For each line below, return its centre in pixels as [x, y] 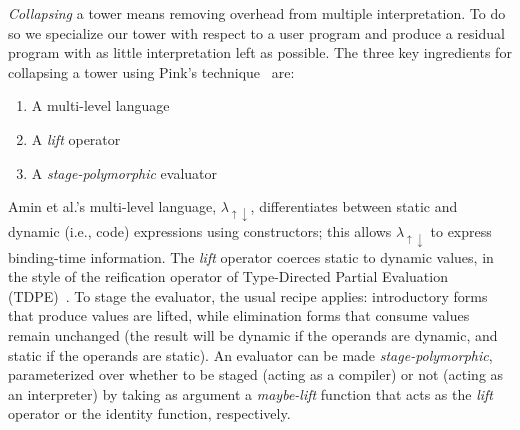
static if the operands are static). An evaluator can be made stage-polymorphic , [250, 354]
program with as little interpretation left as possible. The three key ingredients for [260, 52]
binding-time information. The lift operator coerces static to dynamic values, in [251, 256]
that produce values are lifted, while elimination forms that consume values [239, 315]
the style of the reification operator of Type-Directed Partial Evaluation [228, 276]
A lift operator [76, 138]
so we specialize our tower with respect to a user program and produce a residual [256, 32]
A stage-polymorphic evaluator [124, 172]
